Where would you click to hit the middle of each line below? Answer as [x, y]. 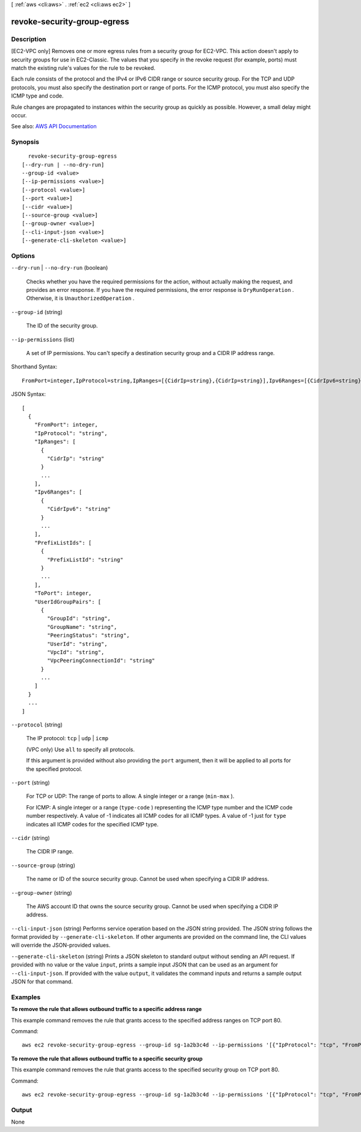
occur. [19, 115]
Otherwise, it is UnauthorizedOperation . [80, 298]
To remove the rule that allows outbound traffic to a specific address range [106, 1009]
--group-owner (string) [42, 892]
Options [23, 256]
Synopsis [25, 142]
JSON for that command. [42, 982]
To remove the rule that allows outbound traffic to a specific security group [107, 1059]
